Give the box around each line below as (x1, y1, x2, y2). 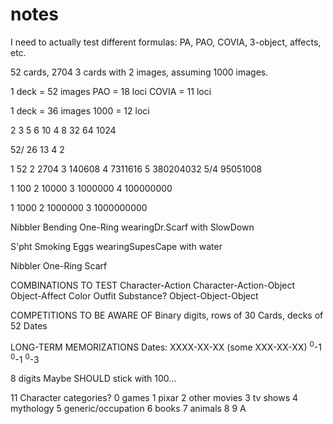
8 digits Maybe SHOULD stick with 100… (10, 373, 177, 385)
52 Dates (10, 319, 48, 332)
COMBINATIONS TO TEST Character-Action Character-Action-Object (10, 279, 296, 291)
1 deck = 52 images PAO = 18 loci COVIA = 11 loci (10, 85, 212, 97)
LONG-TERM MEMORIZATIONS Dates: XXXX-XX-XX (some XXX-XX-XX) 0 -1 (10, 339, 322, 353)
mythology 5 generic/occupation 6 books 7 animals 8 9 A (10, 403, 247, 415)
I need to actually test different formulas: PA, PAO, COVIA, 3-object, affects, (10, 36, 322, 48)
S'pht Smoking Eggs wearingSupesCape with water (10, 240, 223, 252)
